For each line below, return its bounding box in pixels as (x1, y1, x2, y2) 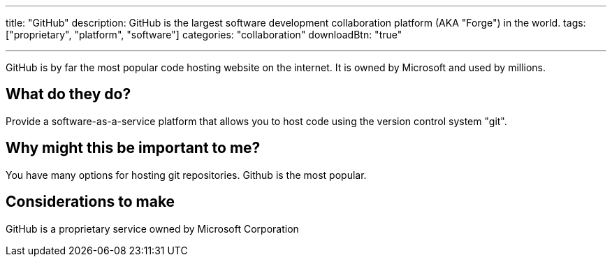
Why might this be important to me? (6, 139, 261, 157)
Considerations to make (6, 193, 175, 211)
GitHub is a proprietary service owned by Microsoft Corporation (6, 222, 299, 235)
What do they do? (6, 85, 131, 103)
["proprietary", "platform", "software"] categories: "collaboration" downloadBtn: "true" (6, 29, 402, 41)
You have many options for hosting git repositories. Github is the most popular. (6, 168, 367, 181)
